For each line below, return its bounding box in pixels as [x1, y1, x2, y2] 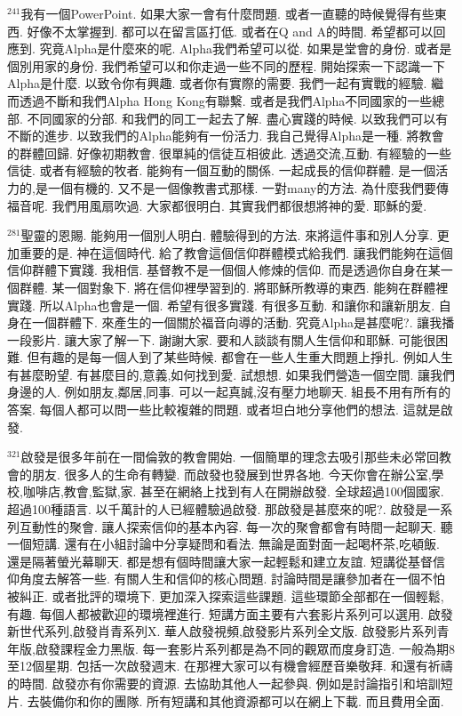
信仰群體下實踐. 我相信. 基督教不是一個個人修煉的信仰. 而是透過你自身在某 [7, 261, 441, 279]
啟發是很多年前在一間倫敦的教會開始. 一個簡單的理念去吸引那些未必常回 [20, 447, 440, 466]
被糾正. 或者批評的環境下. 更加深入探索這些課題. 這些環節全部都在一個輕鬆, [7, 587, 444, 605]
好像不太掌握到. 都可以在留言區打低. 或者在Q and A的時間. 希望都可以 [27, 21, 434, 40]
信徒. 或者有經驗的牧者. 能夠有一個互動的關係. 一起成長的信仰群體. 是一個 [7, 161, 436, 180]
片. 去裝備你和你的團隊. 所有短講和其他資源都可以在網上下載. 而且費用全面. [7, 691, 444, 710]
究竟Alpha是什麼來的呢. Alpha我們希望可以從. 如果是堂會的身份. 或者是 [39, 39, 452, 58]
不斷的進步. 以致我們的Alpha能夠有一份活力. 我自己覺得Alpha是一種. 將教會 [7, 126, 444, 145]
